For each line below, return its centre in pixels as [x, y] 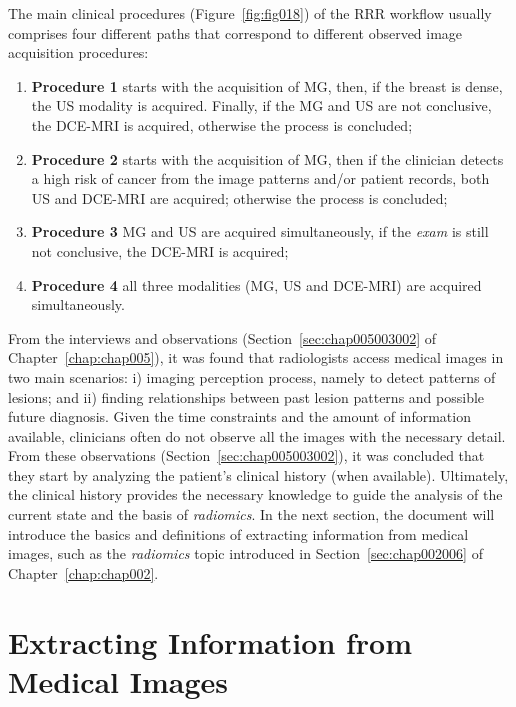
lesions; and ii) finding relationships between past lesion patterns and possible [246, 396]
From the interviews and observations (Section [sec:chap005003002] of [222, 337]
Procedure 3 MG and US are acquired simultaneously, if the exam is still [260, 231]
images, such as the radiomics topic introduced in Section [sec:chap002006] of [245, 553]
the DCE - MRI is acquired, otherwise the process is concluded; [222, 124]
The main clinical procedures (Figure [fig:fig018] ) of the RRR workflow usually [250, 13]
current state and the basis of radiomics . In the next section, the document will [251, 514]
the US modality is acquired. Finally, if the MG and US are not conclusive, [261, 105]
